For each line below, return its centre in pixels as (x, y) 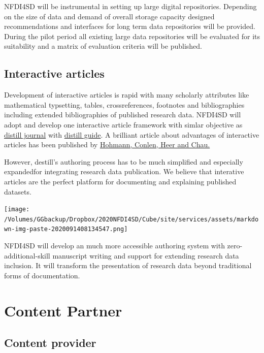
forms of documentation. (42, 275)
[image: (17, 210)
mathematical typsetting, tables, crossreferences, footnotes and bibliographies (124, 104)
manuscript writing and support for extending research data (146, 255)
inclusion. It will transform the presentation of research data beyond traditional (128, 265)
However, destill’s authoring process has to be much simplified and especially (124, 161)
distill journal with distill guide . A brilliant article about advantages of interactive (132, 134)
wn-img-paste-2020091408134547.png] (66, 229)
